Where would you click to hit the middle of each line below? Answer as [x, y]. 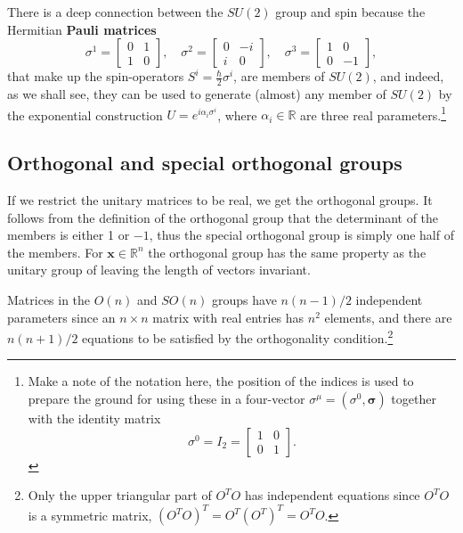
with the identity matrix [94, 418]
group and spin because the [350, 12]
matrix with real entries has [228, 317]
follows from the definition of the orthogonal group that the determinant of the [223, 217]
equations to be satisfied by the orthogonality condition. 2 [238, 336]
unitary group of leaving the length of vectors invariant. [159, 270]
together [414, 399]
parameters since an [61, 317]
